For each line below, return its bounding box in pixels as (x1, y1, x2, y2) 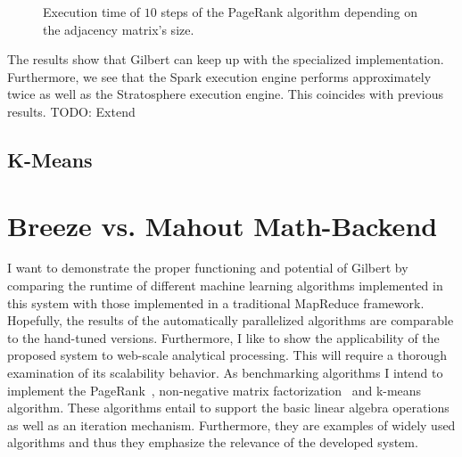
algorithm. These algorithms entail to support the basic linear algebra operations (7, 398, 450, 417)
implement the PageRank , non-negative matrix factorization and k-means (7, 380, 422, 399)
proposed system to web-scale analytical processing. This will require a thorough (7, 346, 448, 364)
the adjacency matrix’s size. (43, 20, 194, 38)
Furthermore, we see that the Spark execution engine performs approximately (7, 67, 432, 86)
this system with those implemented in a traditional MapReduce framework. (7, 293, 425, 312)
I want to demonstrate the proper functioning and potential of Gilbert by (7, 258, 408, 277)
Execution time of (43, 3, 141, 20)
